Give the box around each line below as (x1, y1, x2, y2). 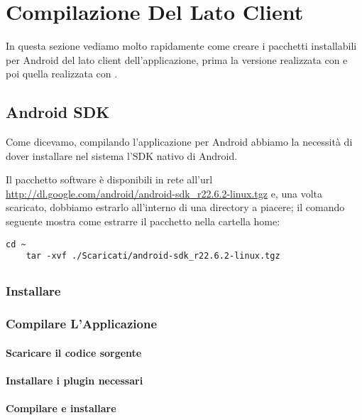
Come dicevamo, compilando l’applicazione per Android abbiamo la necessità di (6, 134, 353, 149)
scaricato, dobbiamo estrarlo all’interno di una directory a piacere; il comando (6, 200, 345, 215)
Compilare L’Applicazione (6, 315, 158, 333)
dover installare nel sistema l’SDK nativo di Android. (6, 148, 238, 163)
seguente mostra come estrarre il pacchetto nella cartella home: (6, 214, 280, 229)
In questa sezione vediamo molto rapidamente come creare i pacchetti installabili (6, 38, 357, 53)
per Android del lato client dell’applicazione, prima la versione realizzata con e (6, 52, 348, 67)
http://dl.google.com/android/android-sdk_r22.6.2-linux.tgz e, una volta (6, 185, 322, 200)
